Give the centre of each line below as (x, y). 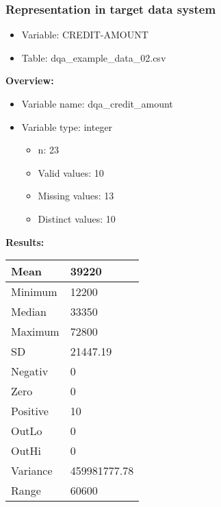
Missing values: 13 (76, 196)
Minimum (34, 292)
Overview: (30, 81)
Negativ (30, 371)
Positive (30, 411)
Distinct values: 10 (77, 218)
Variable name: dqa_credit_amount (97, 103)
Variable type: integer (67, 126)
